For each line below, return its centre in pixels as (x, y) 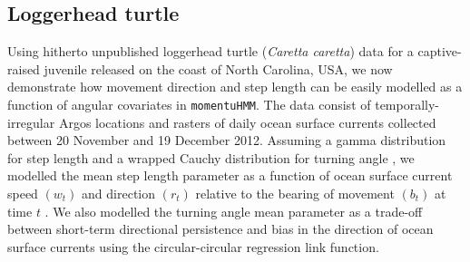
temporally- (407, 104)
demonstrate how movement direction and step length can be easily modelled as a (235, 87)
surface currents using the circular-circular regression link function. (193, 246)
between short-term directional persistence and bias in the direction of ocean (220, 229)
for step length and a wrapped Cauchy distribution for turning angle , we (211, 157)
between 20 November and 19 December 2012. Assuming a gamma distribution (227, 140)
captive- (440, 51)
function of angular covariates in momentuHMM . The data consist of (189, 104)
